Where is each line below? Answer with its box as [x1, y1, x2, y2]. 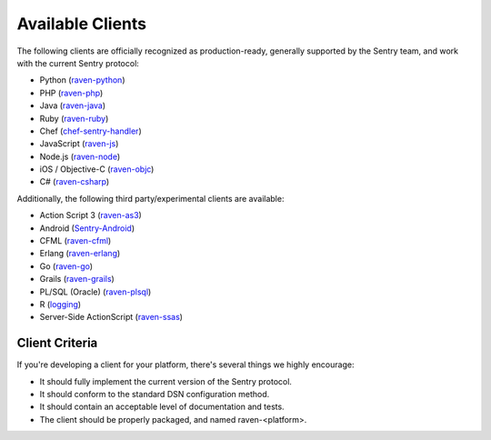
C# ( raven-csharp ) [39, 176, 110, 187]
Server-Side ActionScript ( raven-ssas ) [39, 312, 184, 323]
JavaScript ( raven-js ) [39, 138, 119, 149]
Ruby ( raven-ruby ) [39, 113, 109, 124]
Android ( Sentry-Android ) [39, 223, 135, 234]
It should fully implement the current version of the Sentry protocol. [39, 375, 293, 386]
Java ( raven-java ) [39, 100, 106, 111]
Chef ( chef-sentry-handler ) [39, 125, 142, 136]
